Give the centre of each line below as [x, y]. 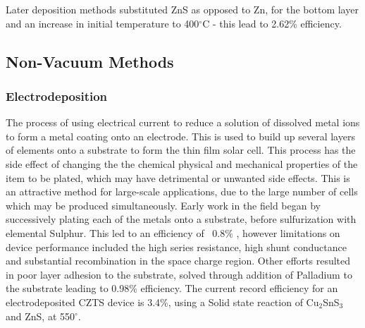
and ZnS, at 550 [41, 316]
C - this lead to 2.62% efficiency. [272, 23]
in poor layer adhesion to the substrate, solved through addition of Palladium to [179, 274]
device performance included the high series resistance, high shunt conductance [176, 247]
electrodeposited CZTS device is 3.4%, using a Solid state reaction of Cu [162, 302]
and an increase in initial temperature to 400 [103, 23]
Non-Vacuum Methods [90, 61]
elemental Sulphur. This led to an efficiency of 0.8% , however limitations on [173, 232]
